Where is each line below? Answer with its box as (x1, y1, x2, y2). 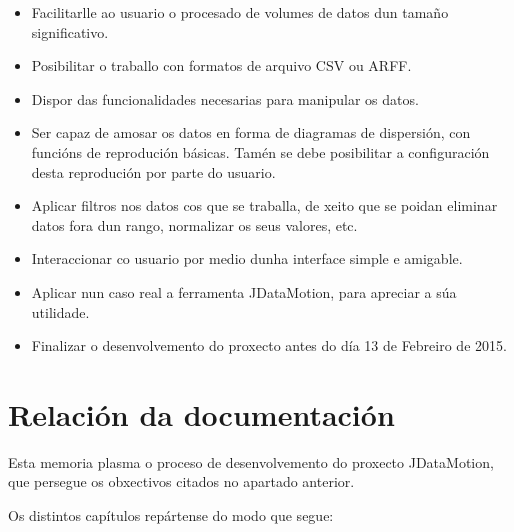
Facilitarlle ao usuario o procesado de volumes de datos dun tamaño (31, 2, 449, 22)
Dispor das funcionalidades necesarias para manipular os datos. (31, 88, 419, 109)
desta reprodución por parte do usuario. (31, 161, 276, 182)
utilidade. (31, 301, 90, 322)
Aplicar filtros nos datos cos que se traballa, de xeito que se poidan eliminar (31, 195, 498, 216)
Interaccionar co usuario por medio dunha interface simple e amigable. (31, 248, 463, 269)
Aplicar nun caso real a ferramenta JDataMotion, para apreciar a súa (31, 281, 457, 302)
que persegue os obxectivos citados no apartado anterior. (8, 471, 355, 492)
